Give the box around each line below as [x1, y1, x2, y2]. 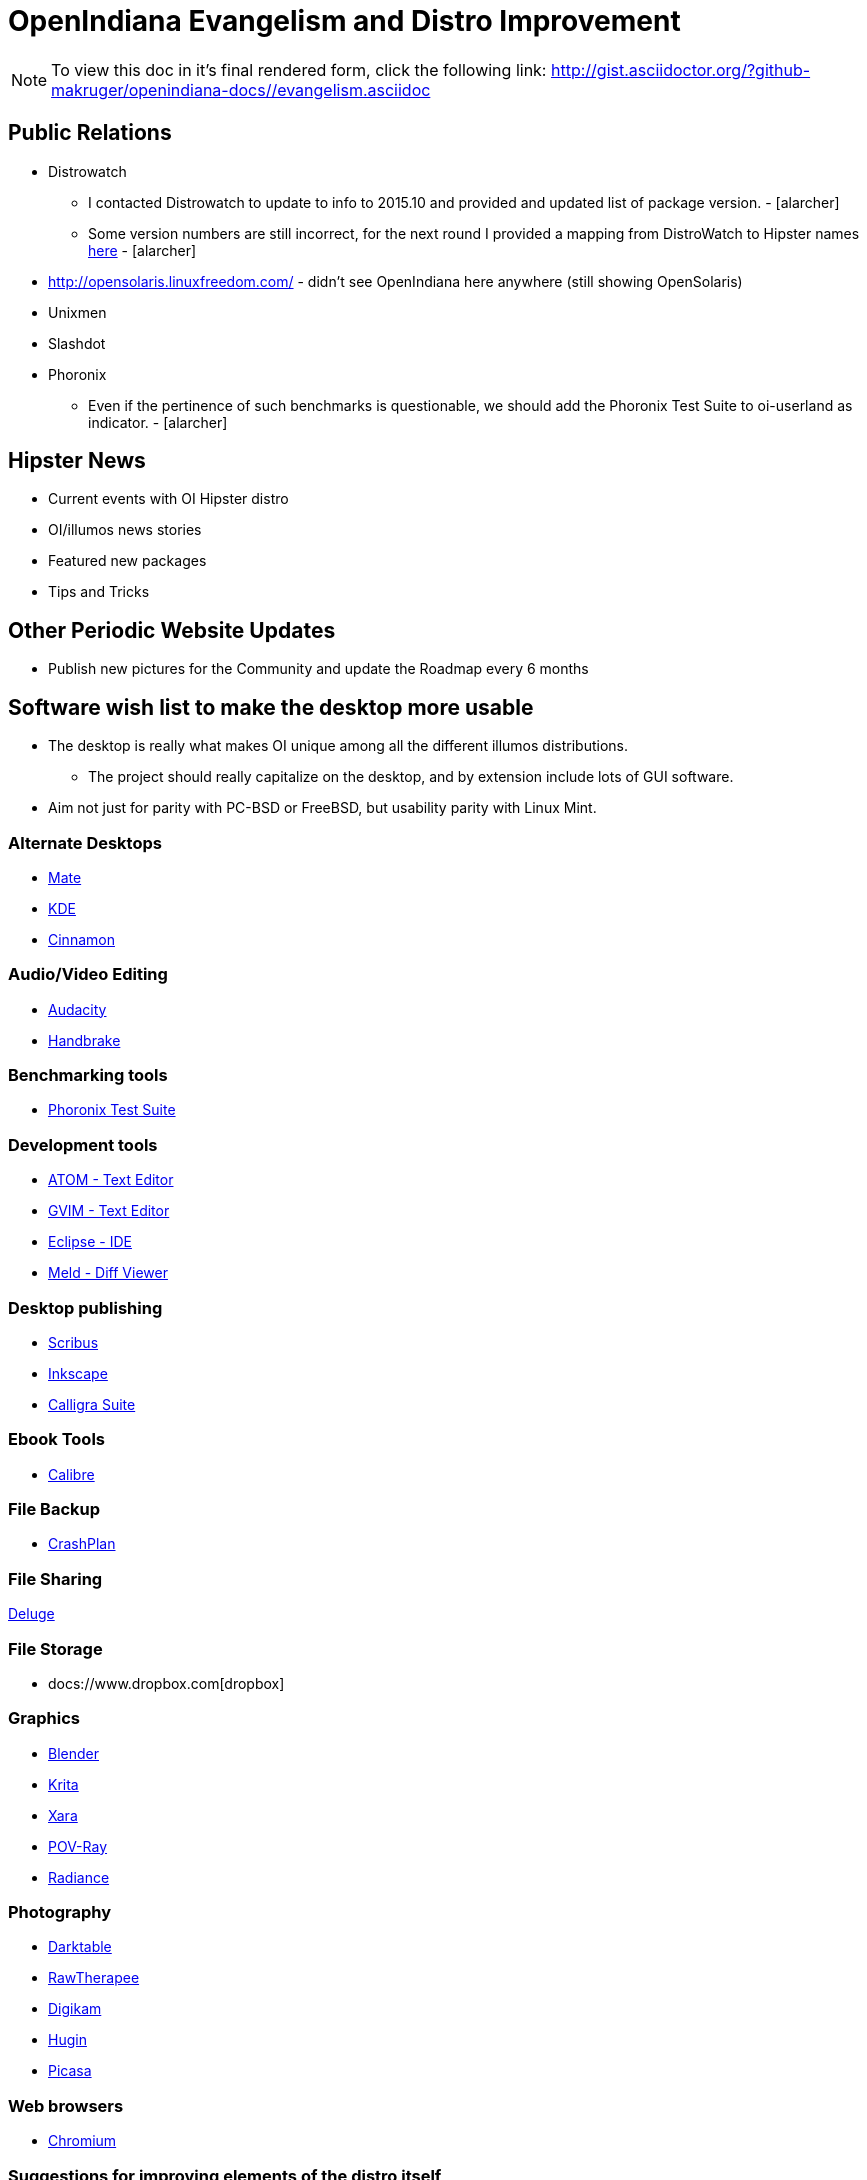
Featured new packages [48, 552, 207, 570]
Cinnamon [48, 930, 115, 948]
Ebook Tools [8, 1429, 105, 1450]
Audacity [48, 1000, 107, 1018]
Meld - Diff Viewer [48, 1264, 168, 1282]
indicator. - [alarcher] [88, 413, 228, 431]
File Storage [8, 1638, 103, 1659]
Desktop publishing [8, 1297, 163, 1318]
